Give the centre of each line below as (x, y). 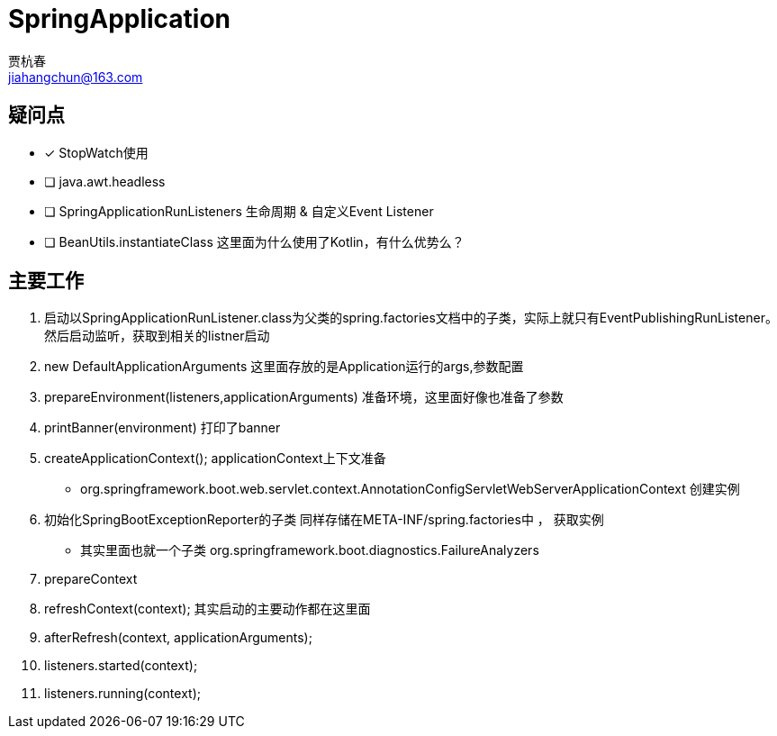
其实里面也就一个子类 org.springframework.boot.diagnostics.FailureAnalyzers (310, 550)
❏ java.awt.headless (105, 181)
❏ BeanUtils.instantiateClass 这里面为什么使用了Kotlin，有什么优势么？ (254, 241)
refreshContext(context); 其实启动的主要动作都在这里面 (208, 609)
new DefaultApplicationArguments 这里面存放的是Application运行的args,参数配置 (284, 367)
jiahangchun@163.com (76, 77)
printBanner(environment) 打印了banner (163, 428)
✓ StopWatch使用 (96, 152)
